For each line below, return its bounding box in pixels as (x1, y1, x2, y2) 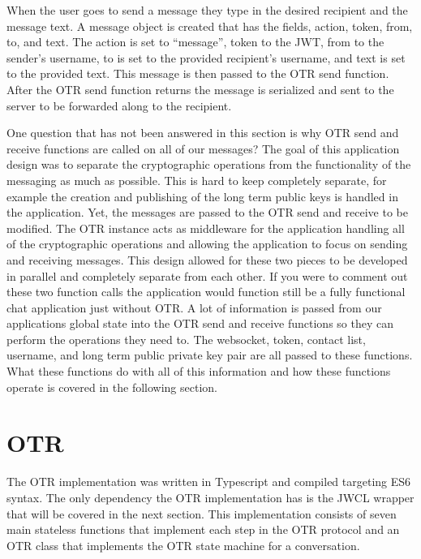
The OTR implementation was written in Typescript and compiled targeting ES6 (6, 473, 411, 490)
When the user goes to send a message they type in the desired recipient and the (6, 2, 408, 18)
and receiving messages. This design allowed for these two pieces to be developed (6, 251, 408, 268)
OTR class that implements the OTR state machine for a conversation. (6, 536, 360, 553)
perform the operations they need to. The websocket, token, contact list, (6, 330, 366, 347)
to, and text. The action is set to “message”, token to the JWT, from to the (6, 33, 384, 50)
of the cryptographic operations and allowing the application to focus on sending (6, 235, 408, 252)
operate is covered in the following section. (6, 378, 217, 395)
